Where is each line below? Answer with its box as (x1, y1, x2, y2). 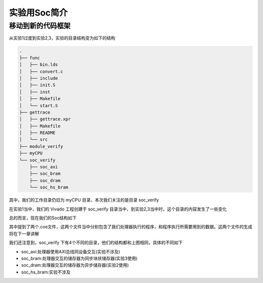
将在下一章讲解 (9, 230, 39, 236)
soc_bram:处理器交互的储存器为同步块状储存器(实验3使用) (21, 255, 138, 261)
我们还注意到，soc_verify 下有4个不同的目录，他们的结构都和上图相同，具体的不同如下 (9, 240, 183, 245)
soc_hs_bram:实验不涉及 (21, 269, 71, 275)
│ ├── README (19, 130, 56, 136)
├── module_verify (19, 144, 63, 149)
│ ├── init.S (19, 82, 56, 88)
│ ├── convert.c (19, 69, 63, 74)
